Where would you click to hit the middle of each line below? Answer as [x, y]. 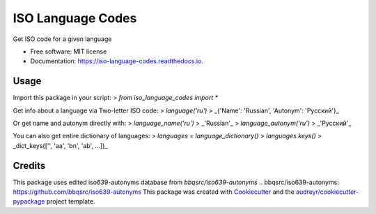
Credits [29, 166]
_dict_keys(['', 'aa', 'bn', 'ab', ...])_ [60, 145]
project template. [71, 201]
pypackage [29, 201]
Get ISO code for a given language [62, 39]
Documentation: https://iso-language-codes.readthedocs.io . [117, 61]
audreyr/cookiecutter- [328, 192]
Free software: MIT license [69, 51]
